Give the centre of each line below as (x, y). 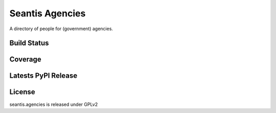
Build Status (29, 43)
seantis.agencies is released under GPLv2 (54, 104)
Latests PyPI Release (43, 76)
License (22, 92)
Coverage (25, 60)
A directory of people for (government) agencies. (61, 29)
